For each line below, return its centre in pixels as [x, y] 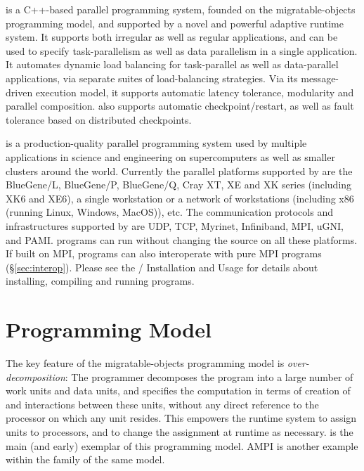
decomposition [35, 376]
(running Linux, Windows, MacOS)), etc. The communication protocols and [169, 212]
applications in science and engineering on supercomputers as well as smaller [170, 156]
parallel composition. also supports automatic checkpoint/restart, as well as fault [180, 106]
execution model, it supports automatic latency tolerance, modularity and [195, 92]
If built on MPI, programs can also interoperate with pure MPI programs [164, 253]
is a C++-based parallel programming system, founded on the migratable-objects [181, 9]
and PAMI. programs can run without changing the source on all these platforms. [182, 239]
